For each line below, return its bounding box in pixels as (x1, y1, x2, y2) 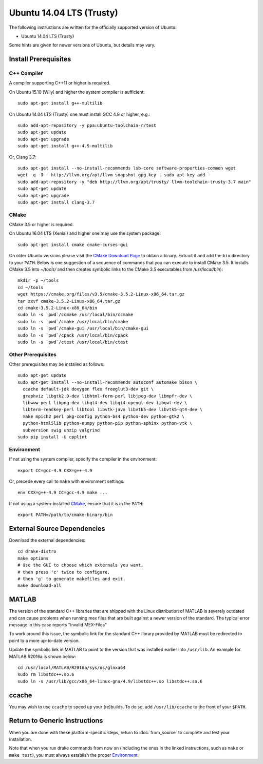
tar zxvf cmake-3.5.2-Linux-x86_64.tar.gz (18, 298, 121, 304)
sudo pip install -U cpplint (18, 434, 87, 439)
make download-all (18, 583, 62, 588)
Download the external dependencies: (9, 537, 86, 543)
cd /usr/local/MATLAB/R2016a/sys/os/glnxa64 (18, 664, 126, 670)
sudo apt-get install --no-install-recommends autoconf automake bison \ (18, 379, 198, 385)
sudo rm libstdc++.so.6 (18, 672, 75, 677)
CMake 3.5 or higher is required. (9, 222, 74, 227)
